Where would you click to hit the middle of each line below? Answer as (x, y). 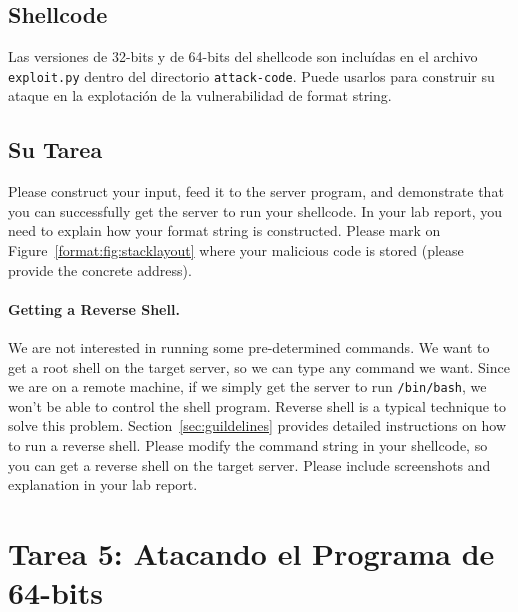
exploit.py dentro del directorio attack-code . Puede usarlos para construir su (251, 75)
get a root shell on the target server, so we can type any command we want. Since (259, 366)
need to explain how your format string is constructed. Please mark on (224, 230)
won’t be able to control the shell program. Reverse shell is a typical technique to (257, 405)
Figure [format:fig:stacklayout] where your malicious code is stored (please (236, 250)
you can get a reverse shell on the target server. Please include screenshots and (249, 464)
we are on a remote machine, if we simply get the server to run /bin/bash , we (247, 386)
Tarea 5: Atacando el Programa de (251, 553)
